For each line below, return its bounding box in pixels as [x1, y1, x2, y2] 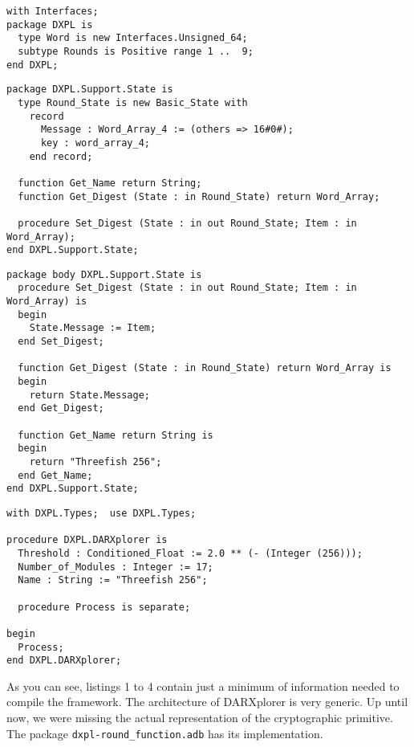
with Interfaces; [6, 6, 99, 17]
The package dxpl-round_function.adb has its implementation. [6, 725, 323, 741]
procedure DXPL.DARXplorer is [6, 534, 168, 546]
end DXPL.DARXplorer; [6, 655, 122, 667]
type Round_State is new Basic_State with [18, 96, 248, 108]
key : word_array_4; [40, 137, 150, 149]
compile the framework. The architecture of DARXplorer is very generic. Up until [6, 693, 408, 710]
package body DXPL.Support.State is [6, 268, 202, 280]
